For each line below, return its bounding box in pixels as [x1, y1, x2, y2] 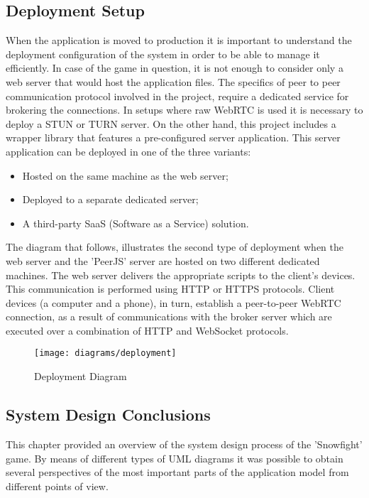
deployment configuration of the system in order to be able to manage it [6, 46, 320, 61]
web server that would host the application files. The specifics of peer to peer [6, 74, 341, 89]
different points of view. [6, 478, 109, 493]
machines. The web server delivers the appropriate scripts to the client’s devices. [6, 267, 356, 282]
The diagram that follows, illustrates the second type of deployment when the [6, 239, 343, 254]
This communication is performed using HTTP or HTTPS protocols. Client [6, 281, 335, 296]
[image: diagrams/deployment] [34, 348, 177, 359]
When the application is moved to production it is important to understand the [6, 33, 352, 48]
